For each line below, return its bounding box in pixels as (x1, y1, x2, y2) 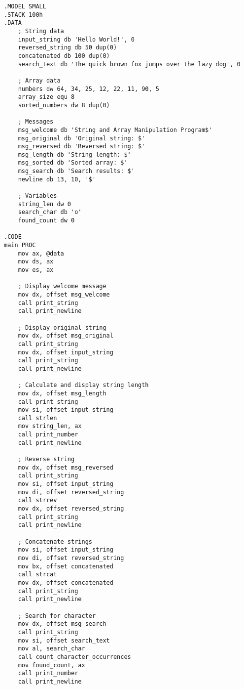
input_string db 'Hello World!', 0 (18, 36, 135, 43)
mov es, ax (18, 266, 54, 273)
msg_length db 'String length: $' (18, 151, 131, 158)
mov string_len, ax (18, 423, 82, 430)
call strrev (18, 497, 57, 504)
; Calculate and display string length (18, 382, 149, 389)
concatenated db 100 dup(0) (18, 52, 110, 59)
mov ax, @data (18, 250, 64, 257)
